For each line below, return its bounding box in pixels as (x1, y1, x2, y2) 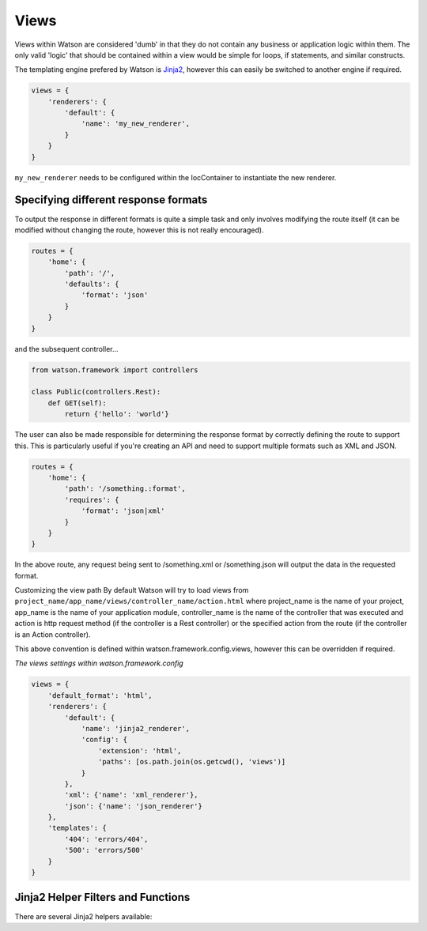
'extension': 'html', (97, 746, 182, 755)
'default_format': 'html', (47, 691, 153, 699)
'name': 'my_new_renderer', (81, 119, 190, 128)
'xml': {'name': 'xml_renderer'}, (64, 790, 198, 800)
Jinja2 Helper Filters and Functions (14, 891, 191, 904)
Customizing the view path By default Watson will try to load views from (14, 586, 249, 595)
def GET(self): (47, 398, 107, 407)
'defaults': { (64, 280, 119, 288)
